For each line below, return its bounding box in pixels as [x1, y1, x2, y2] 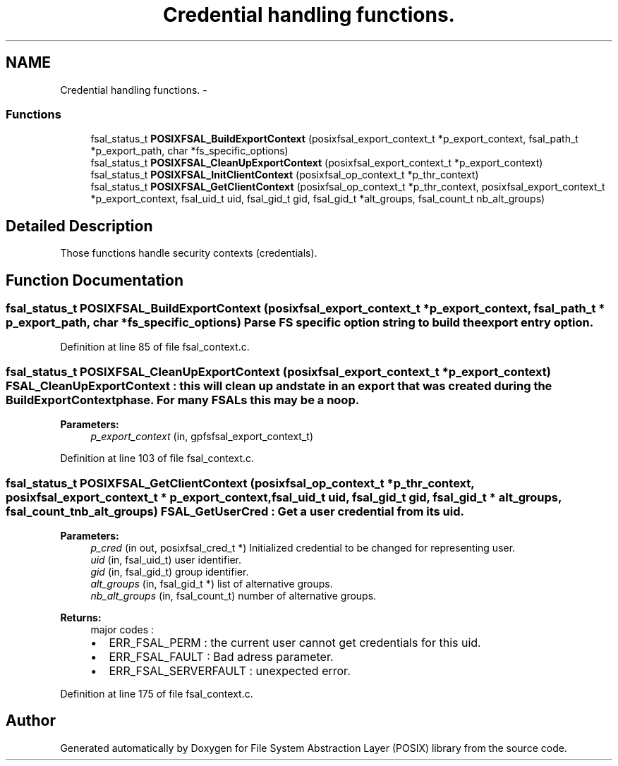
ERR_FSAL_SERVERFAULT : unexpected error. [109, 663, 351, 678]
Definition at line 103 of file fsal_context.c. [60, 452, 255, 465]
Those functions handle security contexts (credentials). [60, 247, 317, 260]
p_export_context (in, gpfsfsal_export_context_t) [90, 430, 314, 443]
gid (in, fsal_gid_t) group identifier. [90, 565, 249, 578]
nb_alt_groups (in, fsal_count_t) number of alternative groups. [90, 589, 377, 602]
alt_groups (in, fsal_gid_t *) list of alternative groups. [90, 577, 333, 590]
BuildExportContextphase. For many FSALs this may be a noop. [6, 392, 360, 407]
